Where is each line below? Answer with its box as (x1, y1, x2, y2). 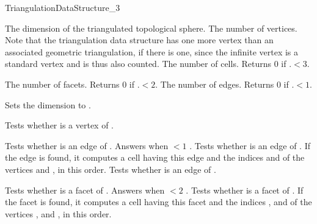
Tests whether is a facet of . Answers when (5, 183, 165, 196)
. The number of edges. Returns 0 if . (155, 77, 294, 90)
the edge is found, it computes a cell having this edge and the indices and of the (5, 151, 305, 164)
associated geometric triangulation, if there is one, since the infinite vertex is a (5, 45, 299, 58)
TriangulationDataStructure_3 (5, 1, 120, 13)
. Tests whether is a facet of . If (186, 183, 304, 196)
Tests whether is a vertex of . (5, 119, 114, 131)
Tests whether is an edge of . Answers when (5, 139, 169, 152)
